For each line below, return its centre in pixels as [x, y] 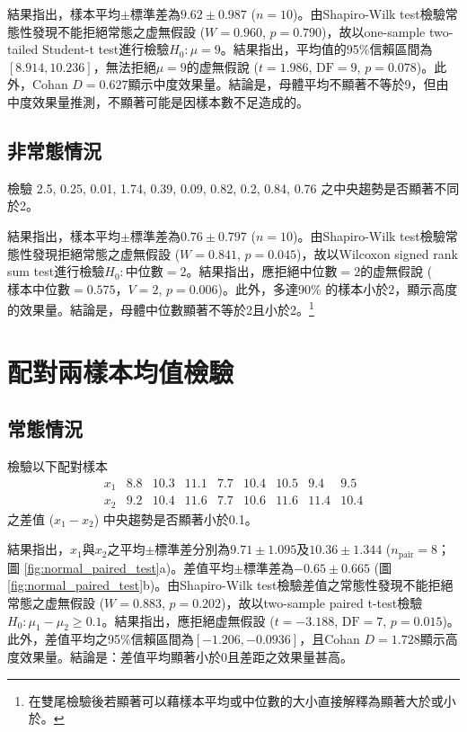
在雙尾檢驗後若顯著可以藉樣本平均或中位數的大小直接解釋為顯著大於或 [236, 700]
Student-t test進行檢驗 [106, 49]
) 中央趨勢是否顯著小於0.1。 [176, 518]
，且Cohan [330, 639]
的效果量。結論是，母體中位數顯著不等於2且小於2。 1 [161, 308]
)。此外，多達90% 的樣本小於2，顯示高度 [338, 288]
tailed [23, 49]
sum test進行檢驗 [56, 271]
